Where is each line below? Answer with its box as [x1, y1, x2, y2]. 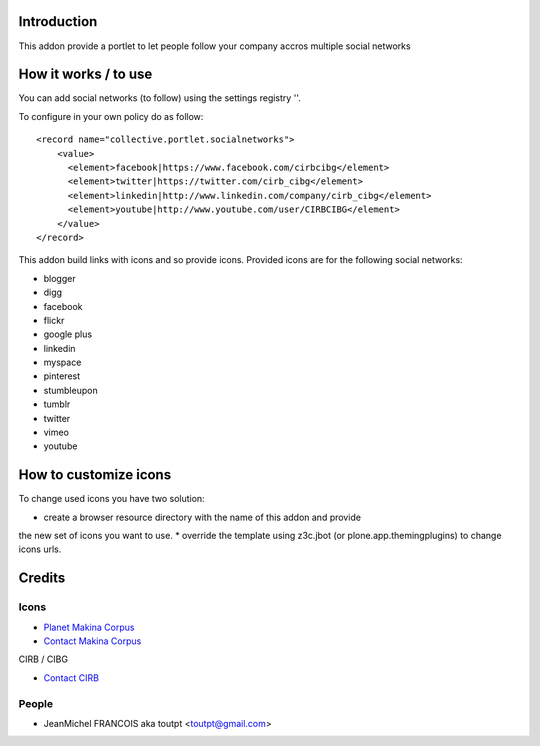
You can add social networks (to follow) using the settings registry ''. [18, 92, 302, 104]
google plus [43, 328, 93, 340]
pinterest [43, 370, 81, 382]
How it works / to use [18, 66, 153, 83]
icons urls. [18, 543, 62, 555]
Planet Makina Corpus [43, 621, 135, 633]
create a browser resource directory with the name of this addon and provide [43, 511, 362, 523]
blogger [43, 272, 76, 284]
